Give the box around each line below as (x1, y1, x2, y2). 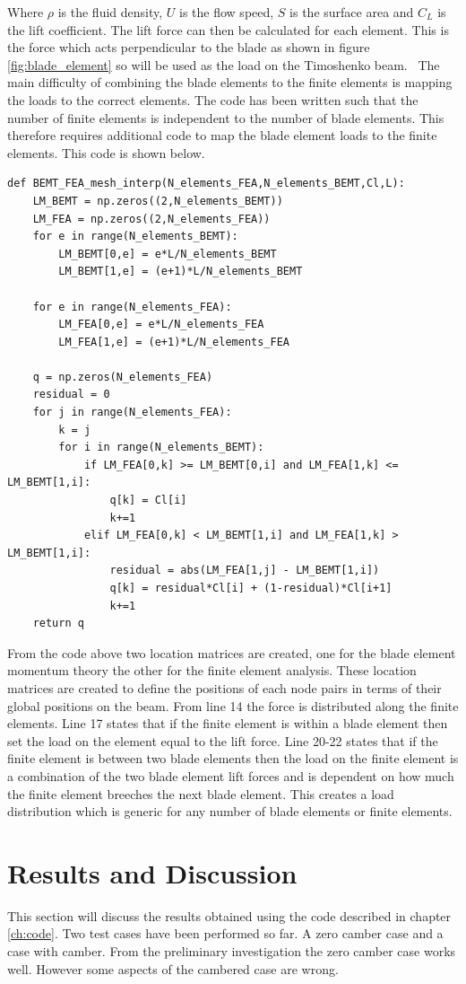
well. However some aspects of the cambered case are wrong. (7, 959, 339, 978)
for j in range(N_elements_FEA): (32, 406, 232, 419)
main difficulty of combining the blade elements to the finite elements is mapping (7, 73, 453, 92)
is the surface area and (289, 3, 414, 21)
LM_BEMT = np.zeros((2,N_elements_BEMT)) (32, 194, 283, 207)
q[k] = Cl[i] (109, 494, 187, 507)
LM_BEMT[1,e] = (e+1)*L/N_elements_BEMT (58, 265, 303, 278)
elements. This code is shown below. (7, 143, 205, 162)
